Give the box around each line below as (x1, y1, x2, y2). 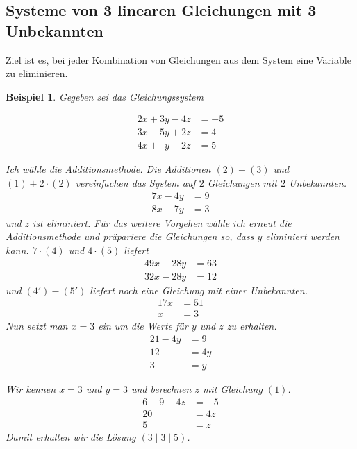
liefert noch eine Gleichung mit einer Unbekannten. (90, 282, 308, 297)
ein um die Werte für (98, 319, 188, 333)
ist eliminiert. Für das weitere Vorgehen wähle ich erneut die (33, 215, 292, 230)
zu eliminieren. (6, 66, 68, 81)
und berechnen (131, 381, 192, 396)
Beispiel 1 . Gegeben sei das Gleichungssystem (6, 89, 204, 103)
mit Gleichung (202, 381, 263, 396)
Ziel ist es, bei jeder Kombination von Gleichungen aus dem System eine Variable (6, 52, 351, 67)
